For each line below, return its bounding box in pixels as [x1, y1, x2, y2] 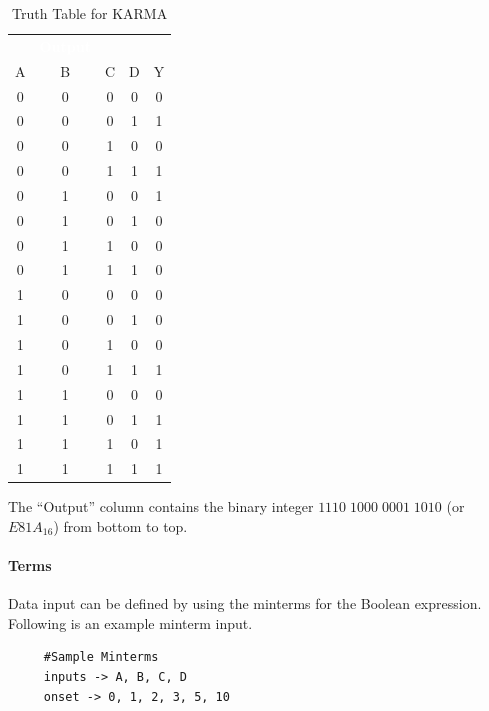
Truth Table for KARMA [12, 3, 168, 23]
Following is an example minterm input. [8, 612, 253, 633]
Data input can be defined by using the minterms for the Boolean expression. [8, 593, 482, 614]
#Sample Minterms [43, 650, 159, 665]
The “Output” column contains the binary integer [8, 496, 314, 517]
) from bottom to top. [53, 515, 188, 536]
